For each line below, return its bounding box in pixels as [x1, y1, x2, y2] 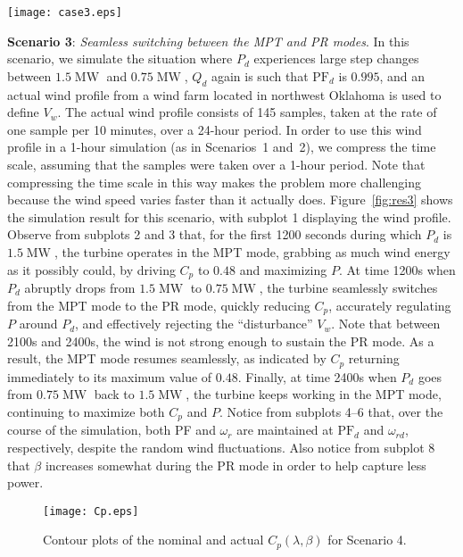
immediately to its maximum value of [7, 367, 212, 386]
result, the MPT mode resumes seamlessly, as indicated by [7, 349, 327, 368]
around [19, 314, 58, 333]
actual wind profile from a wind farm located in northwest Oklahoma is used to [7, 85, 442, 104]
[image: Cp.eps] [43, 504, 139, 518]
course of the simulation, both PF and [7, 420, 216, 439]
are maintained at [236, 420, 334, 439]
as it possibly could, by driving [7, 260, 176, 278]
